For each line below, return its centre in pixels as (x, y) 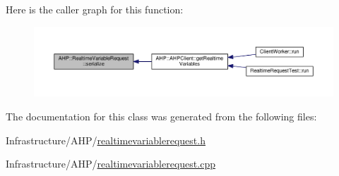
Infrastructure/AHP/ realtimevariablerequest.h (106, 140)
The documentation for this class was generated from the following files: (161, 116)
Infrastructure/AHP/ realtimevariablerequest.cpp (111, 164)
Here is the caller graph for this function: (95, 9)
